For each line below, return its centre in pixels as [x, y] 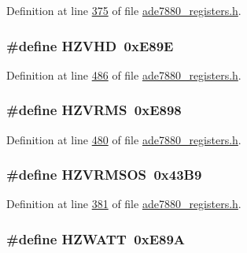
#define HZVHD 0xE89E [90, 45]
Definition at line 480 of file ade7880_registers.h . [124, 139]
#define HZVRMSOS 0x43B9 [104, 175]
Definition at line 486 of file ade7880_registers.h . [124, 74]
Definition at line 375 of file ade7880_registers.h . [124, 10]
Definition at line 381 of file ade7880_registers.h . [124, 204]
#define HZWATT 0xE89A [96, 238]
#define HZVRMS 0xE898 [94, 110]
